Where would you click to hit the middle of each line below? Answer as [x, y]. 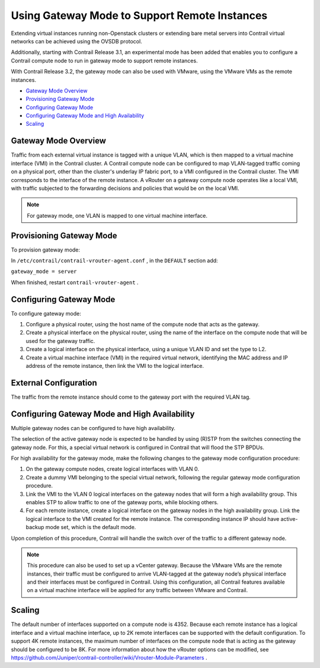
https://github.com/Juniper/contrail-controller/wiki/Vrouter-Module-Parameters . [109, 657]
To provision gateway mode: [45, 250]
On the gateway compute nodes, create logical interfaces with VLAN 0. [113, 469]
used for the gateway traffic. [60, 341]
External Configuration [54, 383]
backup [35, 527]
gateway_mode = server [44, 272]
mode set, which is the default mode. [91, 527]
